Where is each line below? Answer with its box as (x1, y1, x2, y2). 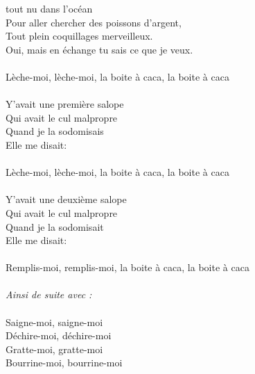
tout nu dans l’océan (6, 1, 93, 15)
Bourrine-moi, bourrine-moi (6, 355, 123, 370)
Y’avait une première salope (6, 97, 124, 111)
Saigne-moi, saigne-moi (6, 314, 103, 329)
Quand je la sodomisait (6, 219, 104, 234)
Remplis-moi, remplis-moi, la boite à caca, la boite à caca (6, 260, 249, 275)
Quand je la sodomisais (6, 124, 104, 138)
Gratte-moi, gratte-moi (6, 341, 103, 356)
